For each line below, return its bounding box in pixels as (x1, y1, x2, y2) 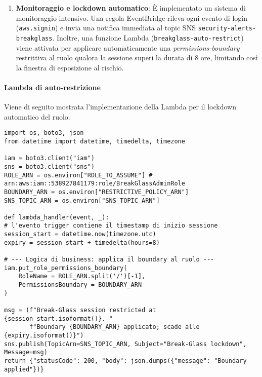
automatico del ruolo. (4, 111, 70, 122)
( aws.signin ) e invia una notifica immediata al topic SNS (16, 22, 196, 33)
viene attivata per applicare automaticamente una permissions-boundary (16, 42, 240, 53)
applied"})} (4, 365, 44, 373)
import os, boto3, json (4, 129, 84, 137)
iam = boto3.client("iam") (4, 155, 95, 162)
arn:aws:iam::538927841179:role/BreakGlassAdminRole (4, 180, 185, 187)
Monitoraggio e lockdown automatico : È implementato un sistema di (16, 3, 246, 13)
